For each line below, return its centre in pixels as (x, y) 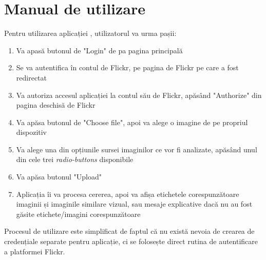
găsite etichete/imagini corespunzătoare (78, 214)
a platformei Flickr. (35, 251)
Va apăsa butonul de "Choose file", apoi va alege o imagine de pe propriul (132, 122)
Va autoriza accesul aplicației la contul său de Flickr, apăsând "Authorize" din (139, 95)
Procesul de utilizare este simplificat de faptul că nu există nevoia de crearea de (129, 231)
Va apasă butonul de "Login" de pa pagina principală (99, 50)
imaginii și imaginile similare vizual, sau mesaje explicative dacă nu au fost (134, 204)
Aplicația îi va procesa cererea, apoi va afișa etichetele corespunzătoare (128, 194)
